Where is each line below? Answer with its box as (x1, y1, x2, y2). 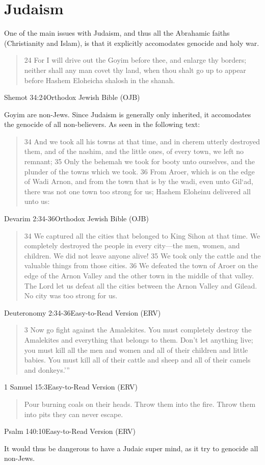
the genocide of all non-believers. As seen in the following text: (4, 119, 200, 130)
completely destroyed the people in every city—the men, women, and (24, 240, 240, 251)
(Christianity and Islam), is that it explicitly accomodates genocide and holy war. (4, 37, 259, 48)
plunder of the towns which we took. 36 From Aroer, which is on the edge (24, 166, 255, 176)
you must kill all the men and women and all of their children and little (24, 344, 248, 355)
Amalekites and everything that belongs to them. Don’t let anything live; (24, 334, 253, 345)
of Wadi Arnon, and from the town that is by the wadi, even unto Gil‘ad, (24, 176, 253, 187)
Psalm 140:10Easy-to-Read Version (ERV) (4, 426, 136, 436)
